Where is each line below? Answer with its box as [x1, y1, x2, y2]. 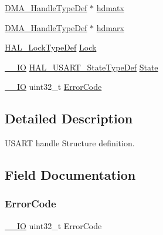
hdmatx [96, 2, 124, 14]
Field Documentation [5, 166, 136, 184]
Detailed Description [5, 109, 133, 127]
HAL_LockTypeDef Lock [5, 41, 97, 53]
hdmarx [96, 21, 124, 33]
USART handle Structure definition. [5, 137, 135, 149]
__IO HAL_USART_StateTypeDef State [5, 61, 158, 73]
